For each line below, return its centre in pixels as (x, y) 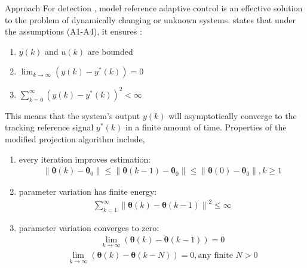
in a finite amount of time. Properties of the (206, 127)
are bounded (110, 51)
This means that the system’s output (73, 115)
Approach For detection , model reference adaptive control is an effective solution (154, 8)
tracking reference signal (49, 127)
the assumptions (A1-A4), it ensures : (73, 31)
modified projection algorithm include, (75, 139)
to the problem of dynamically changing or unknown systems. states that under (151, 19)
